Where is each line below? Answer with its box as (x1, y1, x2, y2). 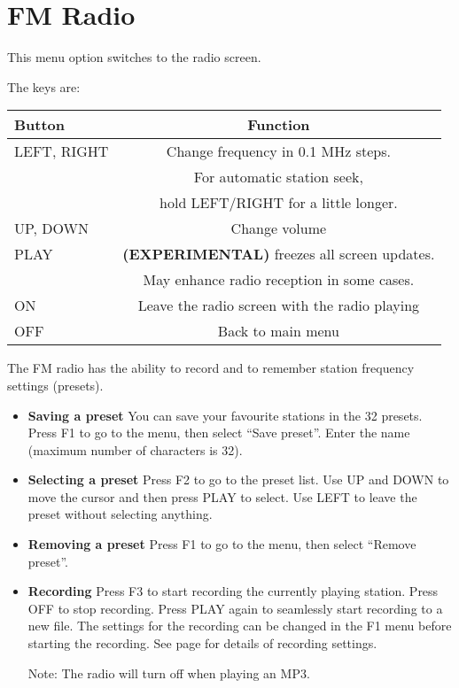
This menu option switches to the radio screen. (7, 48, 261, 66)
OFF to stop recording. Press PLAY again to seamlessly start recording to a (27, 599, 443, 617)
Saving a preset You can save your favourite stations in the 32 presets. (27, 406, 423, 424)
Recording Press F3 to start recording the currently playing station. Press (27, 582, 439, 600)
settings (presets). (7, 375, 104, 394)
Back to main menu (217, 321, 339, 342)
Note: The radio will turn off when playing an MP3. (27, 663, 310, 682)
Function (247, 114, 310, 135)
